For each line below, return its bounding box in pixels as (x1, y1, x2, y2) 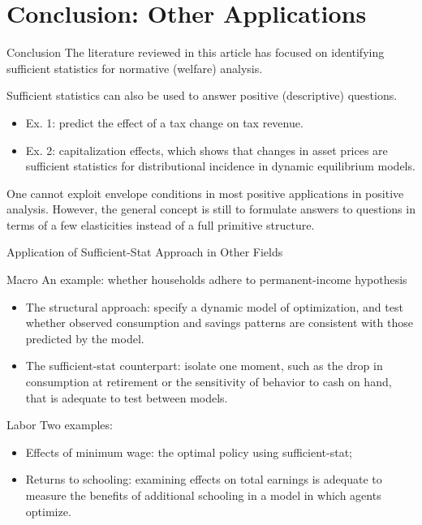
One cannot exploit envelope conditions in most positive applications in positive (6, 184, 404, 201)
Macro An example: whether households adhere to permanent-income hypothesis (6, 271, 407, 288)
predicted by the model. (25, 329, 144, 346)
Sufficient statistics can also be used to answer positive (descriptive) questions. (6, 87, 398, 104)
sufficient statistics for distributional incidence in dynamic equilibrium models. (25, 157, 416, 174)
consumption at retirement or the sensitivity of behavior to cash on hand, (25, 373, 392, 390)
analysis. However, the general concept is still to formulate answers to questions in (6, 200, 416, 217)
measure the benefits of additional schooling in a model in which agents (25, 487, 381, 503)
